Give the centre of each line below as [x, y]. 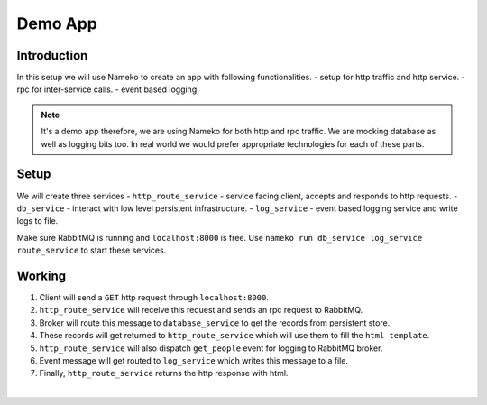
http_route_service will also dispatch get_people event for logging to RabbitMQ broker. [211, 348]
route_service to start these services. [92, 250]
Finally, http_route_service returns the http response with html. [164, 373]
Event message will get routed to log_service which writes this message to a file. [194, 360]
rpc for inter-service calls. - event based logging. [108, 89]
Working [41, 276]
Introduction [52, 55]
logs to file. [37, 221]
